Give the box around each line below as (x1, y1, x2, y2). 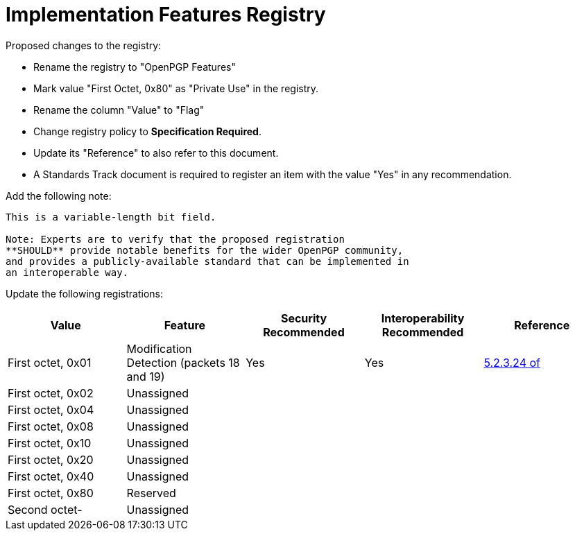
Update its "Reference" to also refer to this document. (33, 146, 279, 159)
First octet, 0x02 (8, 386, 94, 400)
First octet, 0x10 (8, 435, 92, 450)
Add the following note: (6, 189, 112, 202)
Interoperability (381, 311, 465, 325)
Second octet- (8, 502, 83, 517)
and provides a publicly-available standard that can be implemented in (6, 255, 409, 267)
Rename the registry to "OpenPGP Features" (33, 60, 236, 73)
